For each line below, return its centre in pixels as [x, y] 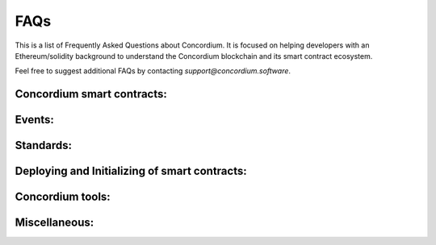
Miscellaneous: [55, 223]
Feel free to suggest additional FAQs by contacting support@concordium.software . [153, 71]
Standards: [44, 145]
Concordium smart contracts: [91, 94]
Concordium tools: [63, 197]
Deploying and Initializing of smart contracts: [131, 171]
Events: [34, 120]
